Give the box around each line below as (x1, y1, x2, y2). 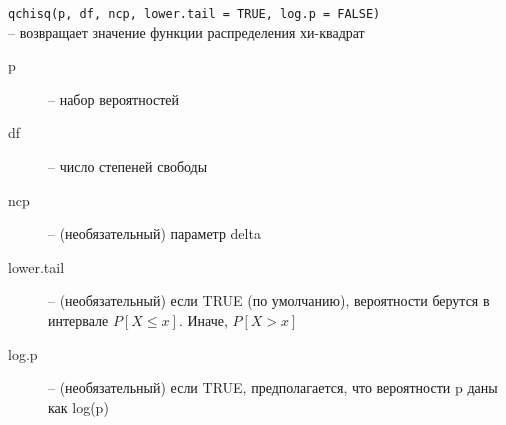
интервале (48, 310, 109, 330)
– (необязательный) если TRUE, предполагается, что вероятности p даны (48, 377, 498, 398)
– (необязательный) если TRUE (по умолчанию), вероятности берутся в (48, 290, 490, 311)
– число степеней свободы (48, 156, 208, 177)
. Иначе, (178, 310, 228, 330)
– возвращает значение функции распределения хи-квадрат (8, 21, 365, 42)
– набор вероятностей (48, 88, 180, 109)
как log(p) (48, 396, 109, 417)
